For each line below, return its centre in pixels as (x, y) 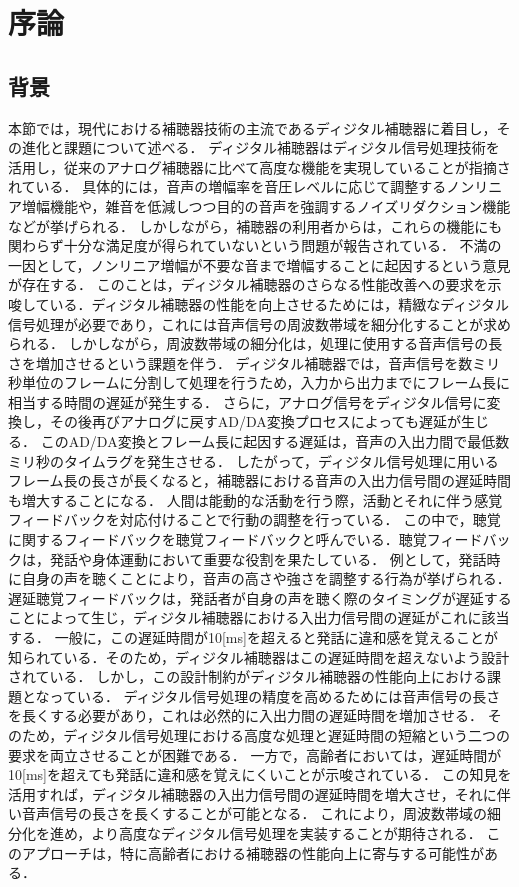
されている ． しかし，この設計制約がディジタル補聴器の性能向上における (247, 676)
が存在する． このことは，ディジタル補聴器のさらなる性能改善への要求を (248, 284)
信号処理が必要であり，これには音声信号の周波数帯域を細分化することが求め (259, 323)
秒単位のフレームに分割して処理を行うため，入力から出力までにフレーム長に (259, 382)
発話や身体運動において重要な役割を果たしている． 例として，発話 (268, 558)
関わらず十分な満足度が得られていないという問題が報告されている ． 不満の (255, 245)
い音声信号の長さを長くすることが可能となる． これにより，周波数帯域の (247, 813)
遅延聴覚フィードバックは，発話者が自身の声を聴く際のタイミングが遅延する (260, 597)
